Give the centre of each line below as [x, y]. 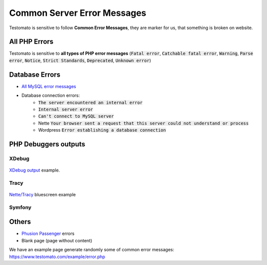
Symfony [20, 207]
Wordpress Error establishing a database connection [102, 130]
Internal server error [66, 109]
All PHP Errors [31, 42]
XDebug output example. [35, 170]
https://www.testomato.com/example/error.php [57, 257]
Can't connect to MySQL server [76, 116]
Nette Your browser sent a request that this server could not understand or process [144, 123]
